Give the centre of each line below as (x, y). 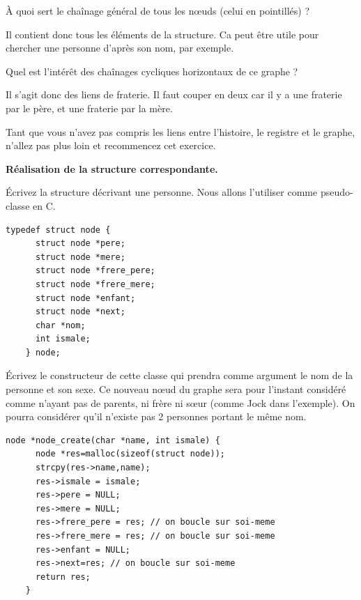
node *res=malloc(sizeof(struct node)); (130, 454)
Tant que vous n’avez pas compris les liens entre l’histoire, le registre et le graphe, (180, 131)
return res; (63, 577)
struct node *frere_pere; (95, 271)
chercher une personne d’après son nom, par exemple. (120, 48)
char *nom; (60, 325)
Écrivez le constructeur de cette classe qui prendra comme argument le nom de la (179, 375)
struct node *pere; (80, 244)
